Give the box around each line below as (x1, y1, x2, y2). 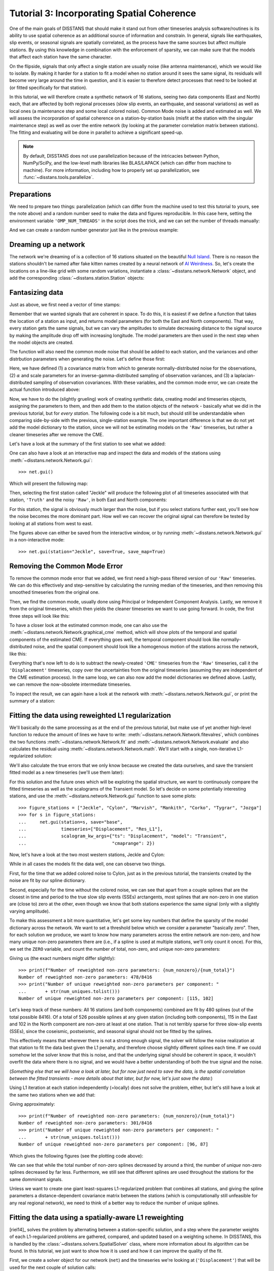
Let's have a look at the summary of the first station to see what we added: (9, 441, 166, 447)
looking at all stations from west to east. (9, 520, 93, 526)
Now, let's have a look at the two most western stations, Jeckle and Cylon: (9, 852, 165, 858)
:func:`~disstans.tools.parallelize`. (23, 174, 94, 180)
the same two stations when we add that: (9, 1092, 96, 1098)
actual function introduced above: (9, 386, 80, 392)
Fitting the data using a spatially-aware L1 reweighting (9, 1213, 184, 1222)
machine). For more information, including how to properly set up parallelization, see (23, 167, 200, 173)
